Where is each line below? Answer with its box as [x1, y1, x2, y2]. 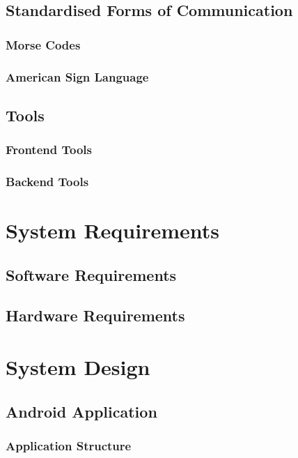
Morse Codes [6, 36, 81, 53]
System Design [6, 353, 150, 381]
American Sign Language [6, 68, 149, 85]
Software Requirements [6, 264, 177, 285]
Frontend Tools [6, 141, 92, 158]
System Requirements [6, 216, 219, 245]
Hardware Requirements [6, 305, 185, 326]
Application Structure [6, 436, 132, 454]
